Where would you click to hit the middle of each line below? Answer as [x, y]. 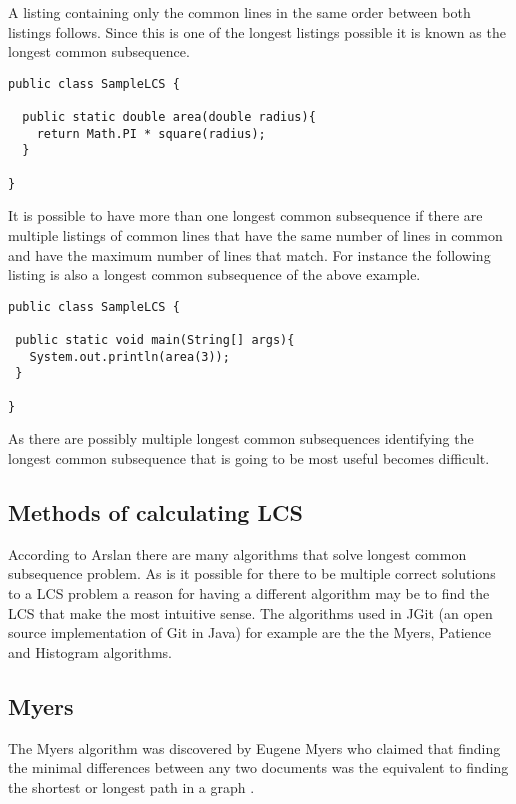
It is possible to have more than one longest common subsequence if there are [245, 215]
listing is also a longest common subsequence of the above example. [214, 274]
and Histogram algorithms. [90, 651]
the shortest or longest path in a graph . [131, 786]
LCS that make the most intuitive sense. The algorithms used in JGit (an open [250, 612]
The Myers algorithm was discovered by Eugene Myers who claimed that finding [254, 747]
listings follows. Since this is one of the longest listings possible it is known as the [257, 31]
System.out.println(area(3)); [129, 356]
